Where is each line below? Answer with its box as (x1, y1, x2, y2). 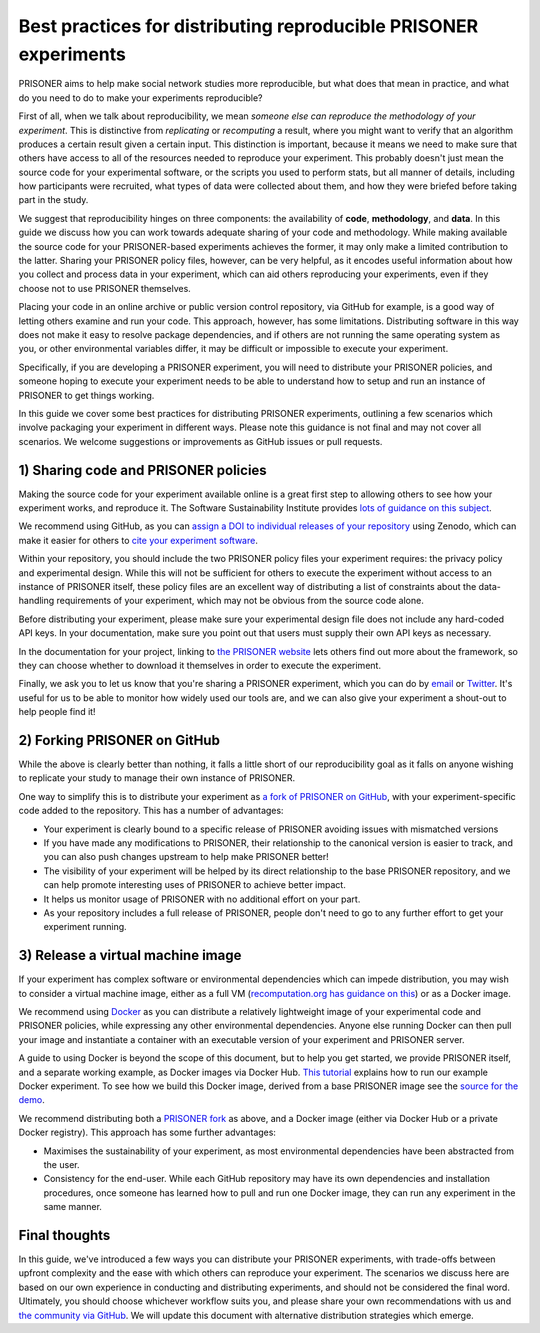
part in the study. (18, 194, 89, 206)
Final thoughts (18, 1226, 111, 1244)
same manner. (43, 1201, 102, 1213)
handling (18, 595, 55, 607)
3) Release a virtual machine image (18, 947, 242, 964)
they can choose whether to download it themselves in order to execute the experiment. (18, 659, 382, 671)
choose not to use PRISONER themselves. (18, 282, 192, 294)
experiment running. (43, 921, 127, 933)
